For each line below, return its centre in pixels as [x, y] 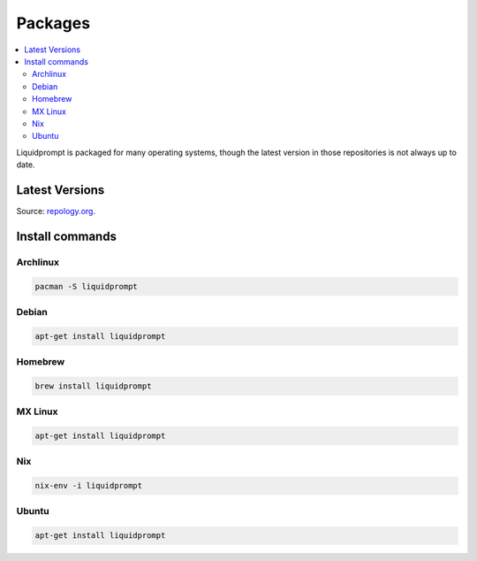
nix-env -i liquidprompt [89, 486]
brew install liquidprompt [93, 386]
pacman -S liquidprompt [87, 286]
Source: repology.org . [56, 211]
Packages [53, 23]
